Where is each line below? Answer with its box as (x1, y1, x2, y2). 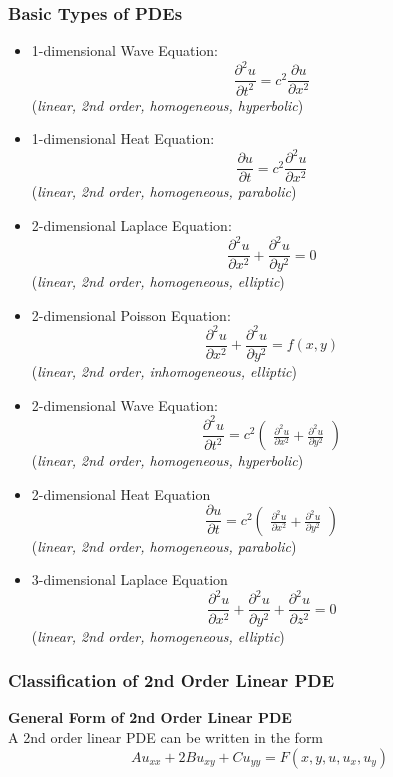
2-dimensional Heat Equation (31, 483, 211, 504)
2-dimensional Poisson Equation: (31, 304, 231, 325)
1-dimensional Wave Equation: (31, 40, 218, 61)
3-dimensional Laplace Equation (31, 569, 228, 590)
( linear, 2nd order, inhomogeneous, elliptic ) (31, 360, 297, 381)
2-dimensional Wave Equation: (31, 394, 218, 415)
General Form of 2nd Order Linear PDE (8, 707, 292, 728)
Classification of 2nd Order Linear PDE (8, 668, 335, 693)
